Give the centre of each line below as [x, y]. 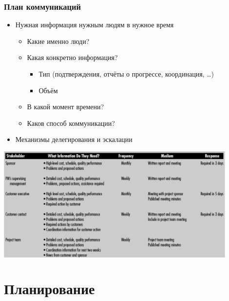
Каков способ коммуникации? [71, 123]
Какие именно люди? [58, 41]
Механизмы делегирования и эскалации [74, 139]
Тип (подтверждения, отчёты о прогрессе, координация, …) [126, 74]
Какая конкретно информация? [72, 57]
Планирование [49, 289]
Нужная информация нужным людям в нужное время [95, 25]
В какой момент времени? [66, 107]
